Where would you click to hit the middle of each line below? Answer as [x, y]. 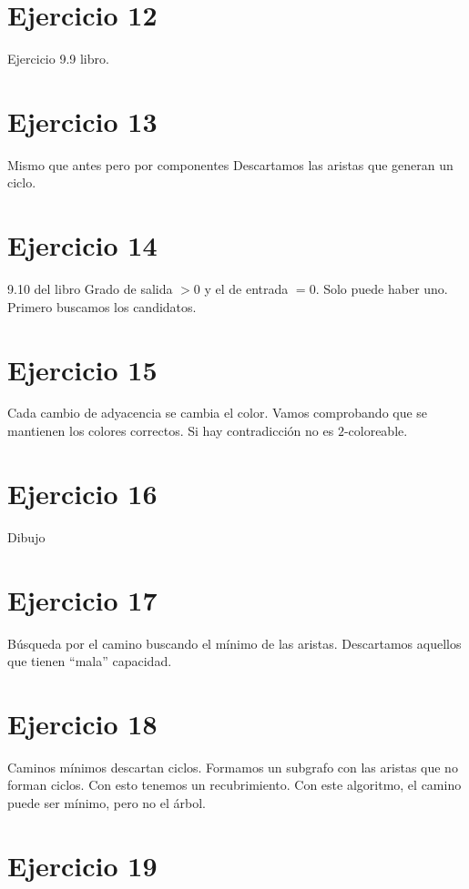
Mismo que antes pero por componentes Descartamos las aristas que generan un [230, 164]
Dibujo [26, 536]
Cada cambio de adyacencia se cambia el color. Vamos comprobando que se [218, 413]
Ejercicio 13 [82, 121]
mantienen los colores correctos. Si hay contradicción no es [171, 431]
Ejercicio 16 [82, 493]
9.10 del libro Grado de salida [90, 289]
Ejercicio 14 [82, 245]
